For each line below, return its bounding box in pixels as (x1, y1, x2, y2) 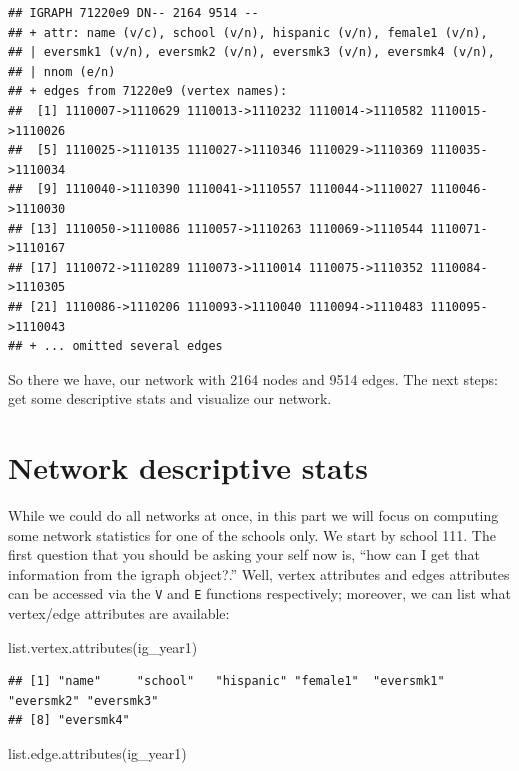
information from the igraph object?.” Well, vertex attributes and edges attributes (8, 563, 510, 584)
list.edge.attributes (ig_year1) (8, 743, 187, 763)
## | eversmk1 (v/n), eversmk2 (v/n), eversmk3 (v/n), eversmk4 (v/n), (8, 45, 495, 60)
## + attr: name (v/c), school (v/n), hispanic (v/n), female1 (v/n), (8, 25, 488, 40)
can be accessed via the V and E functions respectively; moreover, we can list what (8, 583, 511, 604)
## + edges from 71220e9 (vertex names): (8, 84, 288, 99)
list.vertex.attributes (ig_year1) (8, 636, 198, 657)
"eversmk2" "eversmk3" (8, 693, 159, 708)
